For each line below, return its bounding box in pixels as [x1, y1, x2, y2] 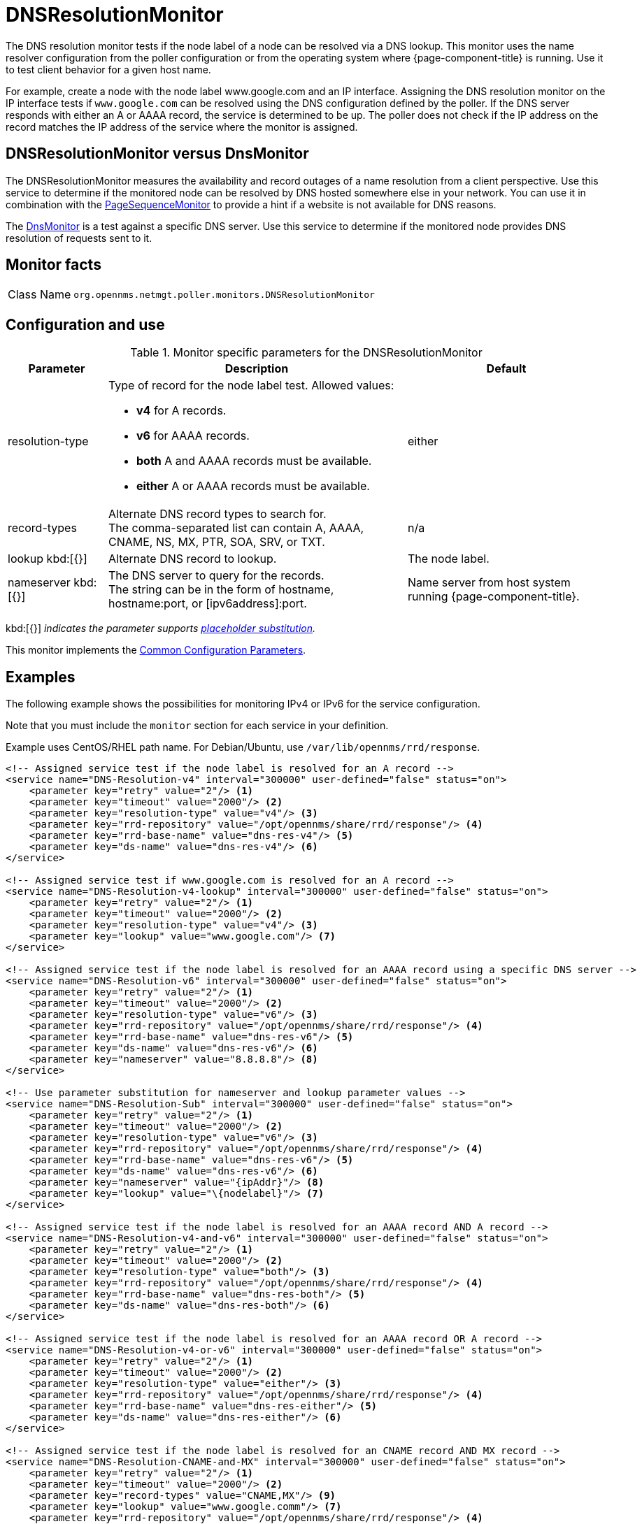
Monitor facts [6, 256, 101, 274]
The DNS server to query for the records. [108, 568, 324, 583]
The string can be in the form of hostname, [108, 582, 334, 597]
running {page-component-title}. [407, 589, 580, 604]
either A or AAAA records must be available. [136, 479, 370, 494]
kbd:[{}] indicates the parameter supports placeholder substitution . [6, 622, 316, 635]
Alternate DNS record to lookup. [108, 552, 277, 566]
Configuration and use [6, 315, 165, 333]
